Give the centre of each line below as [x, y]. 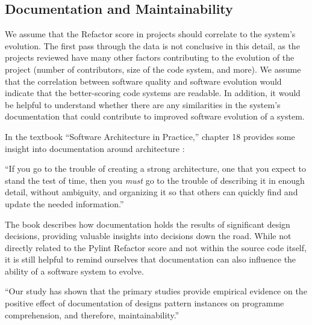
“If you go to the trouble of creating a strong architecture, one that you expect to [155, 169]
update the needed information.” [64, 203]
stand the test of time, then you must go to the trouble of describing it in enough [155, 180]
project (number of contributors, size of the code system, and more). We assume [153, 69]
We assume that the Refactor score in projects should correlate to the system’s [150, 34]
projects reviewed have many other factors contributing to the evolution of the [150, 57]
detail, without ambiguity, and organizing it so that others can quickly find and [151, 192]
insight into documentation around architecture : [95, 148]
